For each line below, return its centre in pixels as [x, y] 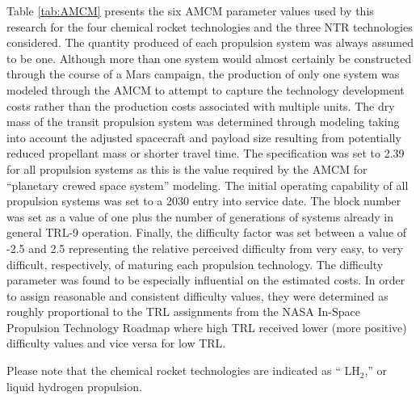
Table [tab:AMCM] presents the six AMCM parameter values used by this [190, 11]
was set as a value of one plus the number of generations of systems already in [200, 216]
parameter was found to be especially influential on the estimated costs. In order [206, 280]
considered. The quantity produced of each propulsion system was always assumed [210, 42]
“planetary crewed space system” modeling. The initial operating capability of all [208, 185]
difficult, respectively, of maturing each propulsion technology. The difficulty [195, 264]
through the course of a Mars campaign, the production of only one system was [203, 74]
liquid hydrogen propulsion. [74, 386]
